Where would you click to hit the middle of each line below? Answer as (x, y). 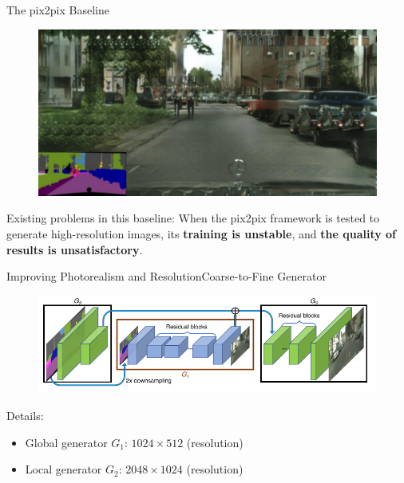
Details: (25, 416)
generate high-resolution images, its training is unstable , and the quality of (202, 234)
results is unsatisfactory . (75, 249)
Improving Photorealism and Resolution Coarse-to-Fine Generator (166, 276)
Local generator (63, 469)
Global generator (66, 442)
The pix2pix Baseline (58, 10)
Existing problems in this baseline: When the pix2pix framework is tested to (193, 218)
